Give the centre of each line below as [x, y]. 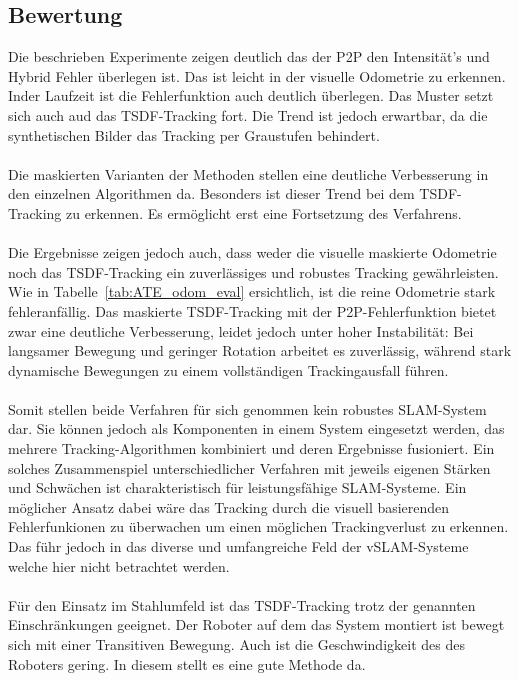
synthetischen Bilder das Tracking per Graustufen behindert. [194, 134]
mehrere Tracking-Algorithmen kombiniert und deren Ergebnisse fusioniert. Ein [251, 448]
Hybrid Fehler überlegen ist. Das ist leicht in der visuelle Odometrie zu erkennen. [257, 75]
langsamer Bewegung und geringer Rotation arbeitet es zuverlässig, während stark [260, 350]
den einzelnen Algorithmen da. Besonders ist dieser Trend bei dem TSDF [233, 193]
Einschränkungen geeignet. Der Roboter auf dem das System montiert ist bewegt [256, 624]
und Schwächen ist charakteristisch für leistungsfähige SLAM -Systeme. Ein [237, 487]
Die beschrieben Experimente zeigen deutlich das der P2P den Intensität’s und [249, 56]
